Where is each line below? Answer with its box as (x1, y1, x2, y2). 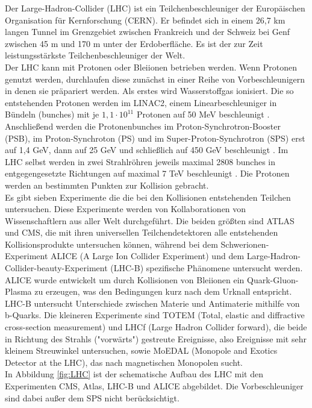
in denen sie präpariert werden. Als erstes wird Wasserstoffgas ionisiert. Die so (5, 84, 294, 97)
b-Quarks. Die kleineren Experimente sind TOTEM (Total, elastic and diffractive (5, 309, 305, 321)
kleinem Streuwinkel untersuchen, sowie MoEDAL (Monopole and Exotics (5, 344, 278, 357)
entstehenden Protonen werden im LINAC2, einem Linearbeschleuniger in (5, 96, 277, 108)
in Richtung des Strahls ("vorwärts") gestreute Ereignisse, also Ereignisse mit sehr (5, 332, 307, 345)
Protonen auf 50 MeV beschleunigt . (136, 108, 270, 121)
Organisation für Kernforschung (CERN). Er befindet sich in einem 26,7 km (5, 13, 285, 26)
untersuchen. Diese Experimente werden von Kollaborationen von (5, 202, 246, 215)
